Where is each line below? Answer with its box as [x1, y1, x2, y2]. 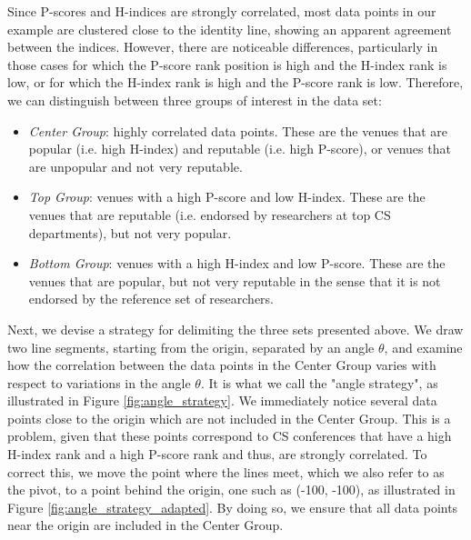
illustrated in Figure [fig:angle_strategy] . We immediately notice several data [7, 391, 437, 410]
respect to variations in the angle [7, 373, 191, 392]
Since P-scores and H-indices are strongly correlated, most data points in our [7, 2, 436, 20]
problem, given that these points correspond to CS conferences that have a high [7, 426, 452, 445]
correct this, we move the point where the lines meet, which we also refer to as [7, 462, 445, 481]
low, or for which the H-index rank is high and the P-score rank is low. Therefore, [7, 73, 464, 92]
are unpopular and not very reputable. [28, 156, 243, 175]
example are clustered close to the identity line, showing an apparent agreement [7, 19, 452, 38]
